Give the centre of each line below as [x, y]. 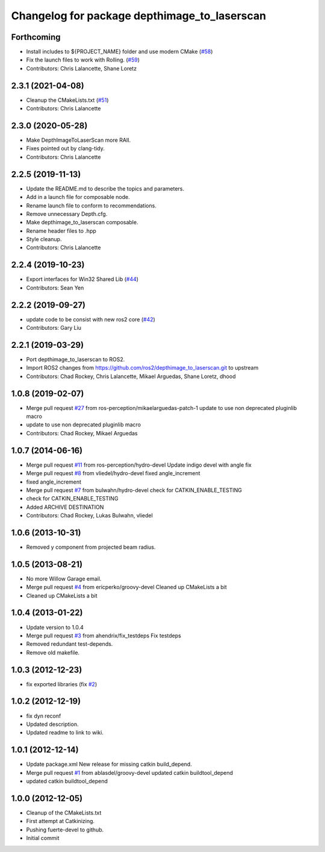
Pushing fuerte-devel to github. [65, 830]
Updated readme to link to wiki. [65, 733]
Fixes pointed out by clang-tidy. [65, 148]
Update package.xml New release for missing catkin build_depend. [109, 764]
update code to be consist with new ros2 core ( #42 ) [91, 319]
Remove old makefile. [53, 652]
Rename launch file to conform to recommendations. [91, 206]
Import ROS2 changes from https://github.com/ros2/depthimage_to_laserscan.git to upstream [142, 368]
